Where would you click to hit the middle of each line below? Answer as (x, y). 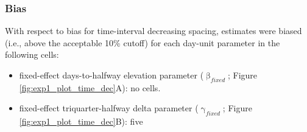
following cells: (32, 54)
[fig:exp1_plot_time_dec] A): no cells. (90, 87)
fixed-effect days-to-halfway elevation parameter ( (111, 75)
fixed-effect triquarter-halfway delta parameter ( (109, 108)
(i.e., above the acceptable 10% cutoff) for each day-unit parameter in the (143, 42)
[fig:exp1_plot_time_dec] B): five (81, 121)
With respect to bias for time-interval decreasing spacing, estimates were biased (153, 31)
